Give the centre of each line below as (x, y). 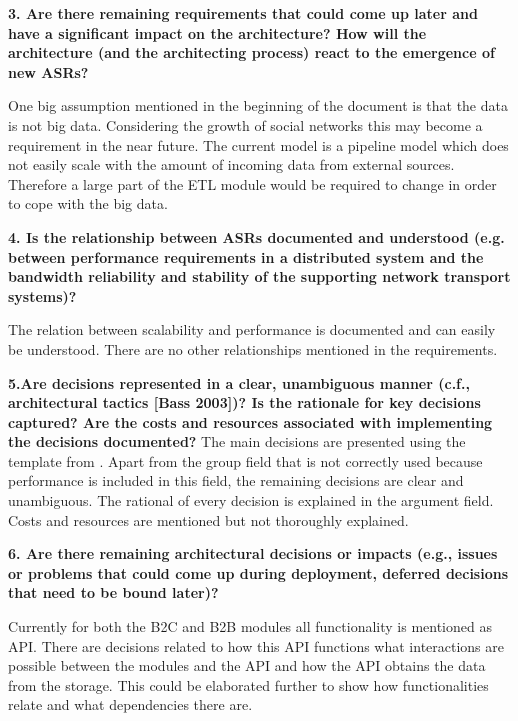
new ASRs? (48, 71)
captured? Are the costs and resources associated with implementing (250, 421)
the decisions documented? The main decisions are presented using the (237, 441)
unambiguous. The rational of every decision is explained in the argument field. (251, 500)
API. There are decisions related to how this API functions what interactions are (256, 645)
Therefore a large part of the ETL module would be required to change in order (252, 183)
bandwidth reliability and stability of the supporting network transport (259, 276)
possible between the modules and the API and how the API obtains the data (247, 665)
